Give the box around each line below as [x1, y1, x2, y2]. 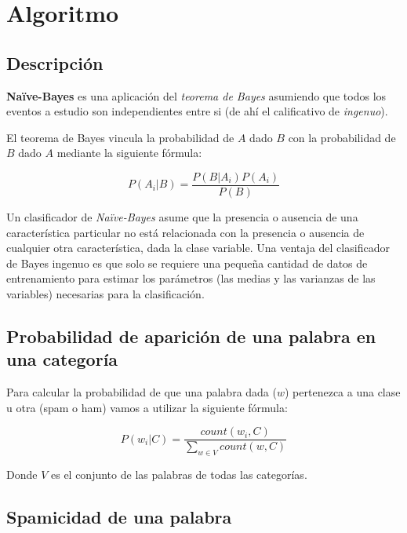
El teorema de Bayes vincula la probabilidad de [6, 129, 234, 145]
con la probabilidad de [288, 129, 396, 145]
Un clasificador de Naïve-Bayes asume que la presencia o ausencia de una [6, 209, 358, 225]
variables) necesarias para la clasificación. [6, 285, 205, 301]
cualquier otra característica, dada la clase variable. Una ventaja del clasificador [6, 239, 390, 256]
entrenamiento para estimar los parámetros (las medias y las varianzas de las [6, 270, 376, 287]
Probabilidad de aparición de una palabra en [6, 323, 376, 348]
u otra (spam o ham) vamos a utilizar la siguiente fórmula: [6, 399, 288, 415]
